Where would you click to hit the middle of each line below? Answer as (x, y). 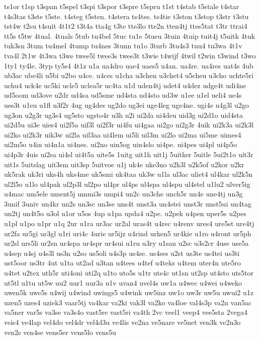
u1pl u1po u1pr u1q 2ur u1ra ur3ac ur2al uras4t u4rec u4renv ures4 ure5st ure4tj (129, 223)
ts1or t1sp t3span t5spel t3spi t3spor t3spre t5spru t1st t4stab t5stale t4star (121, 6)
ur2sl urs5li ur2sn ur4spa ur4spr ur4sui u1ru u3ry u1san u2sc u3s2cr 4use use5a (126, 243)
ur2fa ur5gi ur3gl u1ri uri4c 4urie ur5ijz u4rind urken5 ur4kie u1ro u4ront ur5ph (128, 233)
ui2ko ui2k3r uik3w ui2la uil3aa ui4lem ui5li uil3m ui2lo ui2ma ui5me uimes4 (123, 134)
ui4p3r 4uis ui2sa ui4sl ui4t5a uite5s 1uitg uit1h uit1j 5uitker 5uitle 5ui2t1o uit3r (129, 154)
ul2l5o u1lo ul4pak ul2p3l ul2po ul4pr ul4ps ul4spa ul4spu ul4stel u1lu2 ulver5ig (127, 184)
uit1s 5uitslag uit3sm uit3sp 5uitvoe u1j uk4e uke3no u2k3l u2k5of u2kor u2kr (124, 164)
